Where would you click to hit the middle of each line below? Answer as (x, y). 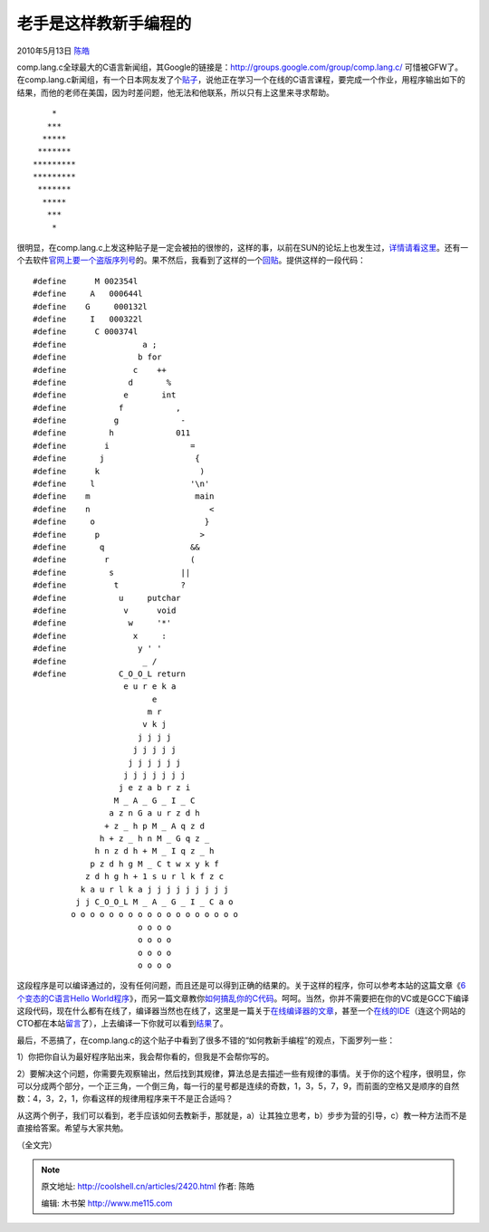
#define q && (117, 547)
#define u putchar (107, 598)
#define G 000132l (91, 306)
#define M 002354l (86, 281)
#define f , (107, 408)
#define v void (105, 610)
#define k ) (119, 471)
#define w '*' (102, 623)
